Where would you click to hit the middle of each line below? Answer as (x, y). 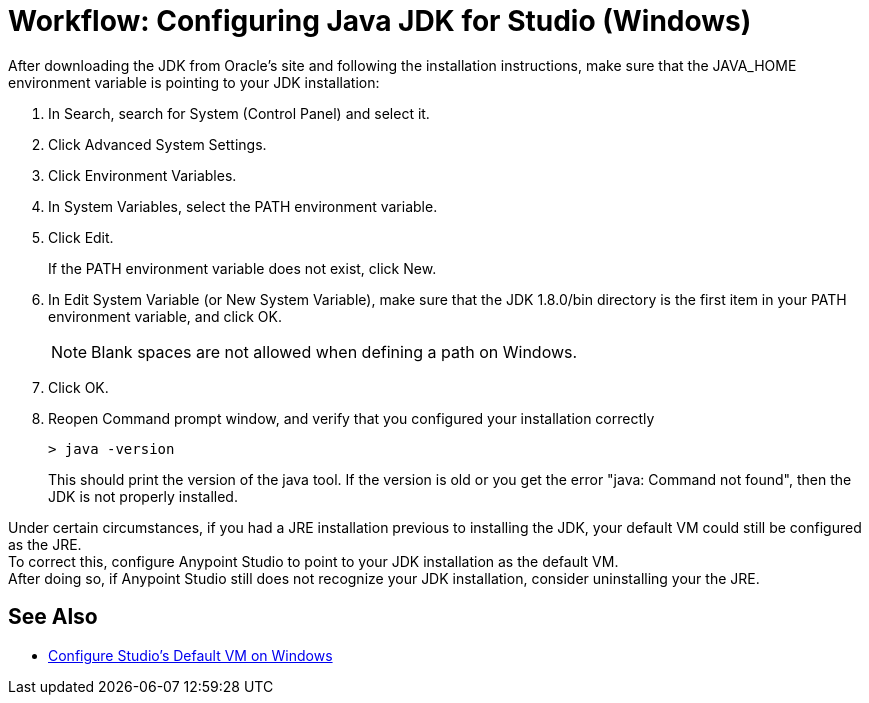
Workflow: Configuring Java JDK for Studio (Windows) (380, 21)
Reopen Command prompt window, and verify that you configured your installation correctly (351, 418)
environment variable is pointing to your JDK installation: (194, 82)
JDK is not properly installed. (143, 496)
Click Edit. (81, 237)
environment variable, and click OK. (165, 316)
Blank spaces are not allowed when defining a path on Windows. (334, 351)
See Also (53, 617)
